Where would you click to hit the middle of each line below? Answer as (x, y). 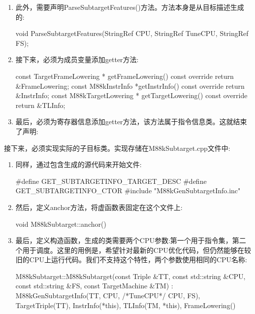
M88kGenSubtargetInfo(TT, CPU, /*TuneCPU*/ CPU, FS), (108, 296)
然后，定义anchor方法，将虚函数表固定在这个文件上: (99, 207)
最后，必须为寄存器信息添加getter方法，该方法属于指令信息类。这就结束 (131, 122)
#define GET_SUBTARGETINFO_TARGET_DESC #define (111, 181)
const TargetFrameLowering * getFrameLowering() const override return (125, 76)
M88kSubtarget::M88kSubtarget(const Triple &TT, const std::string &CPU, (130, 276)
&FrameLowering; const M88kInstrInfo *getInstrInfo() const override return (130, 86)
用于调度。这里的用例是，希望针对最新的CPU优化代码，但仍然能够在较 (137, 250)
